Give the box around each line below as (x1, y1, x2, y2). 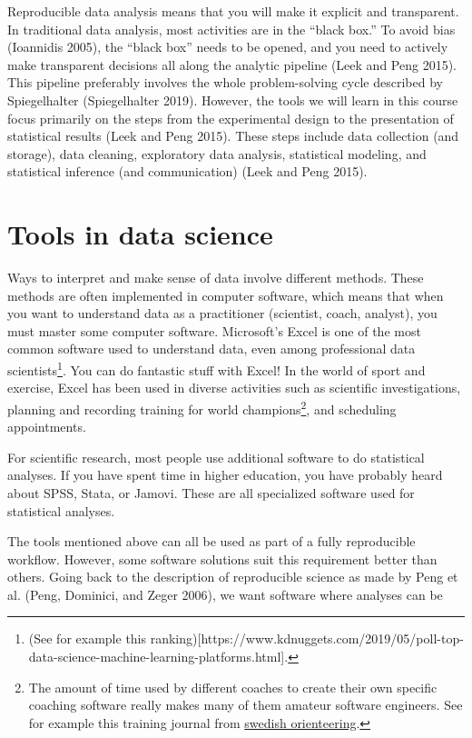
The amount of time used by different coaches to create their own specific (28, 677, 438, 696)
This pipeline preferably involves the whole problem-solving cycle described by (7, 73, 443, 92)
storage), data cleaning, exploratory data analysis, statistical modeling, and (7, 144, 427, 163)
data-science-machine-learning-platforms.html (28, 647, 281, 666)
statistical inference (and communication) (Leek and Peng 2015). (7, 162, 368, 181)
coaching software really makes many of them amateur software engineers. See (28, 695, 463, 714)
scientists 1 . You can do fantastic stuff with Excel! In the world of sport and (7, 358, 426, 379)
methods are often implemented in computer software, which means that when (7, 285, 444, 304)
